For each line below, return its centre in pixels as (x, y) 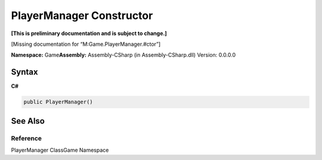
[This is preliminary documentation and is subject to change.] (89, 33)
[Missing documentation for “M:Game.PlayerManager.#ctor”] (86, 44)
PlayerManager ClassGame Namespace (60, 150)
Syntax (24, 72)
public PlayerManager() (58, 102)
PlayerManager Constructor (82, 15)
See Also (28, 121)
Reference (26, 138)
